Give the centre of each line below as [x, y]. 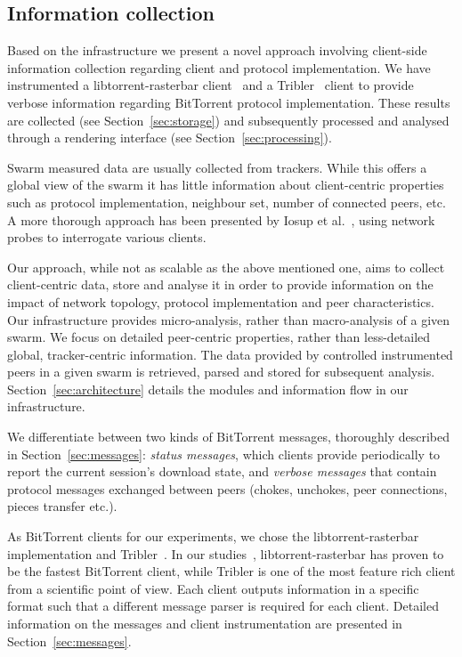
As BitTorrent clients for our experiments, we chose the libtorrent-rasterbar [213, 536]
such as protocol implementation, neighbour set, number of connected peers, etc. [227, 202]
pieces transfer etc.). [62, 506]
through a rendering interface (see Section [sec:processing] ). [170, 138]
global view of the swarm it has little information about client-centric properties [226, 185]
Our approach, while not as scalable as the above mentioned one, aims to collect [226, 267]
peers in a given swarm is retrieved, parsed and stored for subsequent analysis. [221, 372]
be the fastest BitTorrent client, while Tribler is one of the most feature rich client [231, 571]
